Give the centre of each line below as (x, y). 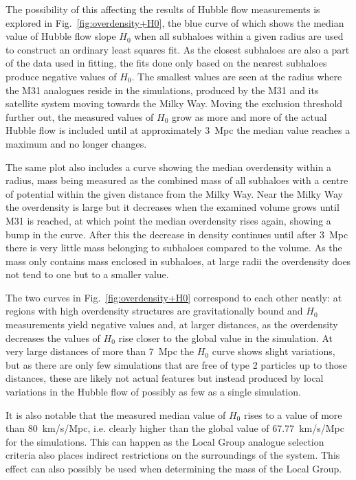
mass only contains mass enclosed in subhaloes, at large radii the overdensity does (178, 261)
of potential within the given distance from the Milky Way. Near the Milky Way (174, 193)
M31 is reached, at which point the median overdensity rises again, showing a (168, 220)
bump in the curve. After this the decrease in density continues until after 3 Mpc (177, 234)
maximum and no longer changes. (76, 143)
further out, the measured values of (80, 116)
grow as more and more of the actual (249, 116)
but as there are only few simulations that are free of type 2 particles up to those (176, 364)
